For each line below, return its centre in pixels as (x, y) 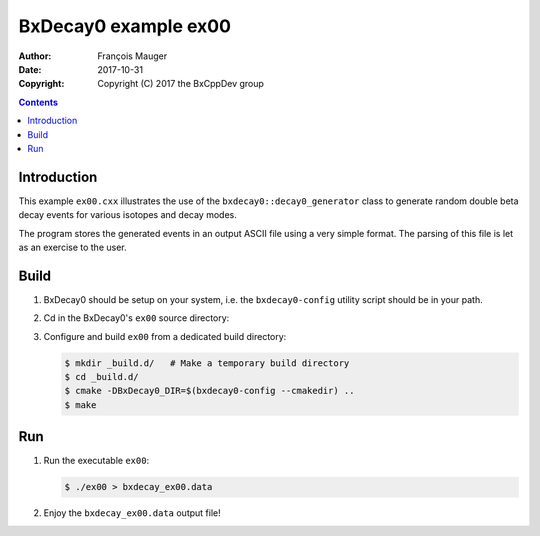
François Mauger (132, 56)
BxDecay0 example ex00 (125, 26)
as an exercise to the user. (72, 247)
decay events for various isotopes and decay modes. (127, 215)
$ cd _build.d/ (101, 377)
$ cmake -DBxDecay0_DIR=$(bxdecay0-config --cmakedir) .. (209, 391)
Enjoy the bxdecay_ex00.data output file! (132, 513)
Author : (35, 56)
